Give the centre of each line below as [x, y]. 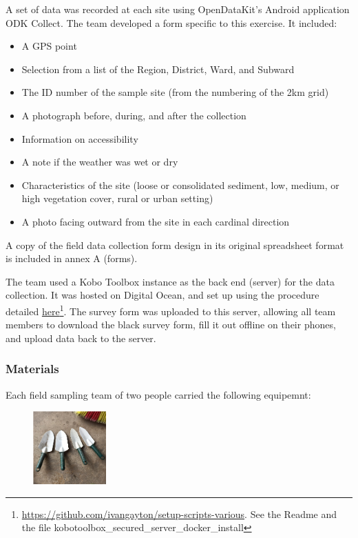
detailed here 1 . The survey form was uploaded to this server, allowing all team [171, 310]
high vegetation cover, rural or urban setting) [117, 198]
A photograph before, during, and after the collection [134, 115]
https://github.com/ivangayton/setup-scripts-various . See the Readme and [179, 514]
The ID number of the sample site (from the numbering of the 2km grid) [175, 92]
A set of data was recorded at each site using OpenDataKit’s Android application [178, 9]
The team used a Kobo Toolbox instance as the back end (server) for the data [170, 281]
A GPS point [49, 46]
